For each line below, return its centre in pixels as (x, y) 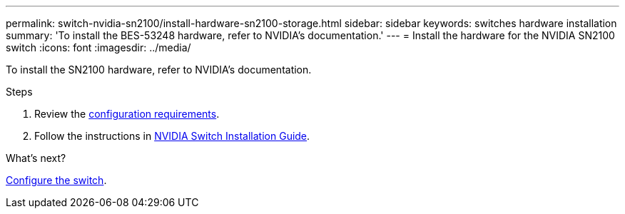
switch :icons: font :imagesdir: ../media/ (98, 47)
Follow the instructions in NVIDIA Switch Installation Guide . (172, 136)
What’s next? (36, 158)
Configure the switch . (56, 180)
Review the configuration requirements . (127, 114)
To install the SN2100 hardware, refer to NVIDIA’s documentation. (159, 70)
